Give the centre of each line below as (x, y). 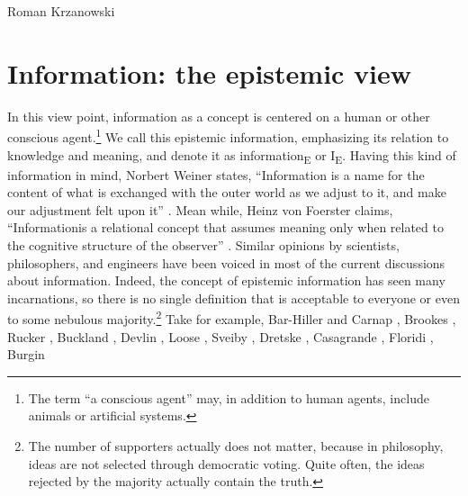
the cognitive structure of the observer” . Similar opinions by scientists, (203, 245)
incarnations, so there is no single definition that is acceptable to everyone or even (234, 298)
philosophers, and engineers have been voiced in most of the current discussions (226, 262)
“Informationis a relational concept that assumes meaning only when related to (225, 227)
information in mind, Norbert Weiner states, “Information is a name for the (216, 174)
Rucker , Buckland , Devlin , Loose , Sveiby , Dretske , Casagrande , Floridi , (220, 336)
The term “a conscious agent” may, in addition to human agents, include (229, 397)
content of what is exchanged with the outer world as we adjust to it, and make (227, 192)
